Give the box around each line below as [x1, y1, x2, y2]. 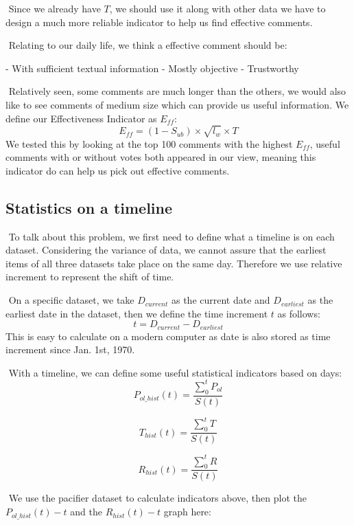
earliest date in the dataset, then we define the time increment [5, 306, 268, 320]
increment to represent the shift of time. [5, 269, 174, 284]
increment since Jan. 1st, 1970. [5, 342, 135, 357]
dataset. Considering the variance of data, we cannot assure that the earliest [5, 243, 327, 257]
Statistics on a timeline [5, 197, 173, 218]
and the [70, 504, 102, 519]
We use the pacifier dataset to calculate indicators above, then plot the [8, 491, 307, 505]
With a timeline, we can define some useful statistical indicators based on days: [8, 365, 342, 379]
